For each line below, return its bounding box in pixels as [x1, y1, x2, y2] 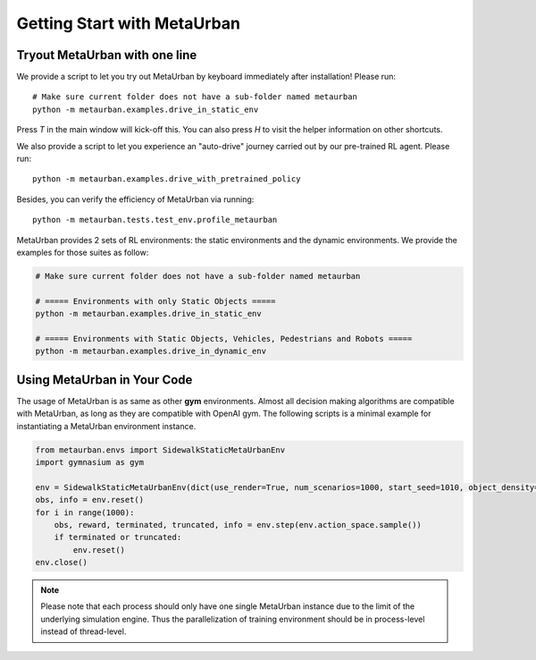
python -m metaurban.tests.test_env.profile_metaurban [32, 215, 278, 225]
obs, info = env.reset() [35, 495, 145, 505]
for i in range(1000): [35, 507, 135, 518]
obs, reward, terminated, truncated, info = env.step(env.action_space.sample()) [54, 520, 422, 529]
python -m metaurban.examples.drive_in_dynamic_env [35, 346, 267, 357]
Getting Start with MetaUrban [16, 13, 241, 33]
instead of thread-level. [40, 626, 127, 637]
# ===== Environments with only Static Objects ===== [35, 296, 276, 306]
